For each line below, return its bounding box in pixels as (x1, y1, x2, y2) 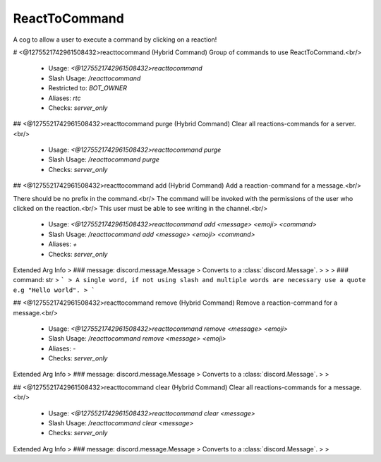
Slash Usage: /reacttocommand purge (48, 155, 160, 164)
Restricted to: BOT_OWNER (48, 84, 127, 92)
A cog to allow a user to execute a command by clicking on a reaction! (13, 35, 217, 44)
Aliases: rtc (48, 94, 81, 102)
